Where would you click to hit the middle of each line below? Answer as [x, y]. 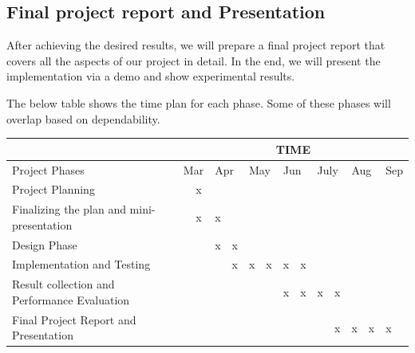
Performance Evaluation [71, 299]
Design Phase [45, 244]
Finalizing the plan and [69, 209]
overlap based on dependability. [83, 118]
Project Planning [53, 189]
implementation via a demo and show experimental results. [151, 76]
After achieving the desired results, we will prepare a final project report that [196, 45]
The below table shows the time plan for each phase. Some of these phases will [199, 102]
